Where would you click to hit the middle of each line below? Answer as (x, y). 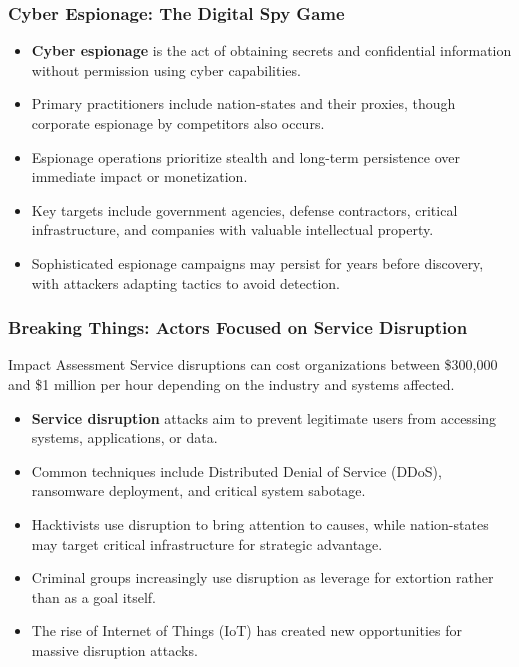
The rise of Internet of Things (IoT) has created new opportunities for (247, 630)
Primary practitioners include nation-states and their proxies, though (243, 103)
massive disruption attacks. (114, 649)
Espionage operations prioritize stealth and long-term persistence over (245, 156)
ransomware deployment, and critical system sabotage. (198, 490)
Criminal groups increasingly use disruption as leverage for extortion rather (262, 577)
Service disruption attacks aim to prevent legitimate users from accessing (264, 417)
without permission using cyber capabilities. (166, 69)
